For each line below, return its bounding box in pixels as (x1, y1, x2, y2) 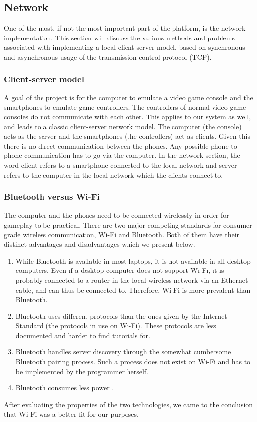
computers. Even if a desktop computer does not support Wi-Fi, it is (15, 265, 224, 275)
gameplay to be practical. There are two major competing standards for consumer (4, 219, 252, 230)
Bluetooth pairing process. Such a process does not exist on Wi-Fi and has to (15, 356, 251, 367)
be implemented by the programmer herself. (15, 366, 148, 376)
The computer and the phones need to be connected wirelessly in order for (4, 210, 229, 220)
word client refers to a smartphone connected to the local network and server (4, 159, 237, 170)
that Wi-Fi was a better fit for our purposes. (4, 409, 139, 419)
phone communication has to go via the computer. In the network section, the (4, 150, 240, 160)
